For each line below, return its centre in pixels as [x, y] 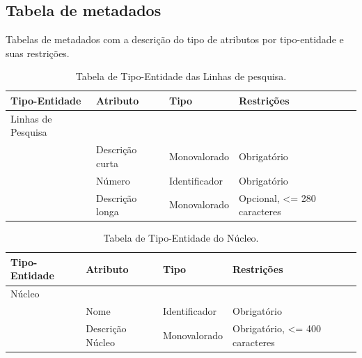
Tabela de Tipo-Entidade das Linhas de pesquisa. [181, 76]
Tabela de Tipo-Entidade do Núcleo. [181, 238]
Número [113, 180]
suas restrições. [38, 53]
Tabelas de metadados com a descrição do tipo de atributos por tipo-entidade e [175, 39]
